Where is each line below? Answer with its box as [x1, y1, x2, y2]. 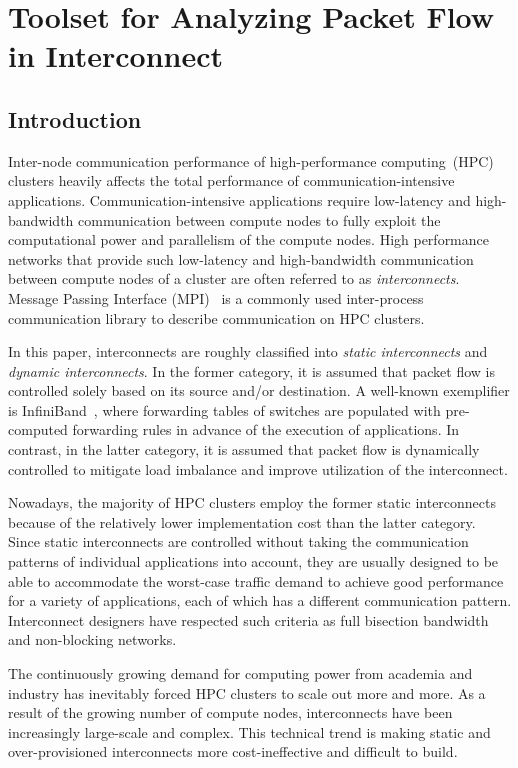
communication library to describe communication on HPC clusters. [8, 307, 425, 328]
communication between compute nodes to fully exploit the [78, 209, 441, 230]
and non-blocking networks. [8, 629, 177, 650]
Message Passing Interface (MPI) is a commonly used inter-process [8, 287, 424, 308]
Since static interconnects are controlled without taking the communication [8, 531, 469, 552]
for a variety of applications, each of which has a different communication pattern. [8, 590, 512, 611]
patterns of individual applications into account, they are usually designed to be [8, 551, 499, 572]
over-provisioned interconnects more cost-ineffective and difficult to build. [8, 741, 458, 762]
